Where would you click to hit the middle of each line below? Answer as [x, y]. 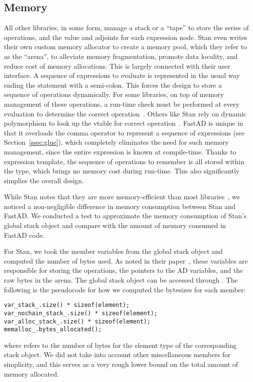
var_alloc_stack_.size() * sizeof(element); [77, 321]
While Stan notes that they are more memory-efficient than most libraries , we [122, 197]
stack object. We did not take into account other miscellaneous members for [117, 354]
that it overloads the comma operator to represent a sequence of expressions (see [124, 132]
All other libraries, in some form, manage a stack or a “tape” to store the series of [126, 28]
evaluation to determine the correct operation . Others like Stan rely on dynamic [125, 113]
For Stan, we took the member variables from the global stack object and [113, 251]
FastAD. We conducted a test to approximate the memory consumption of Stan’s [125, 216]
